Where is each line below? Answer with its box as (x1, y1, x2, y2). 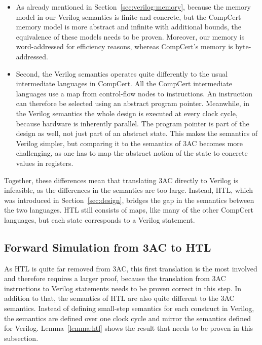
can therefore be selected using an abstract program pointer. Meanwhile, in (16, 98, 249, 109)
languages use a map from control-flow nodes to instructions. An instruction (16, 88, 252, 98)
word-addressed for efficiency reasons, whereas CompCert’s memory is (16, 41, 233, 52)
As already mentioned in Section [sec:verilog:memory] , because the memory (16, 2, 251, 12)
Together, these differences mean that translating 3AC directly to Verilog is (4, 175, 239, 185)
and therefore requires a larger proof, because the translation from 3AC (4, 273, 226, 284)
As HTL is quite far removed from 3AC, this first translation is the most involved (4, 263, 257, 273)
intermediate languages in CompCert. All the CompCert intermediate (16, 78, 232, 89)
